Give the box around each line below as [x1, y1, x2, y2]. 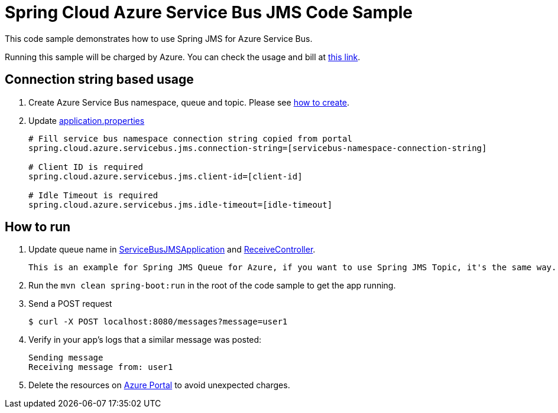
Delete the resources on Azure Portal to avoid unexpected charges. [28, 380, 290, 391]
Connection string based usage [5, 72, 194, 87]
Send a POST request [28, 299, 112, 309]
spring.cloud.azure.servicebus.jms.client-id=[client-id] [28, 171, 303, 181]
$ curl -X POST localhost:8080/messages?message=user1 [28, 317, 288, 327]
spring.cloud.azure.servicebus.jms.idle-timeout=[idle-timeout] [28, 199, 333, 209]
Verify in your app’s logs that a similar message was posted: [28, 335, 262, 345]
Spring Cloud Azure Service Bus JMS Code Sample [5, 2, 413, 22]
